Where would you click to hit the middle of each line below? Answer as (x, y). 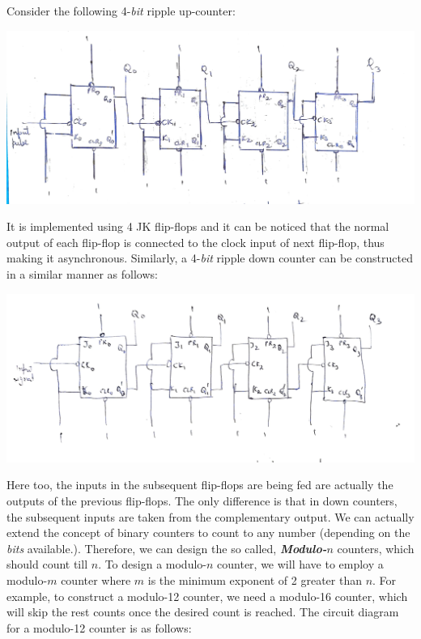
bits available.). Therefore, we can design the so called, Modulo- (167, 548)
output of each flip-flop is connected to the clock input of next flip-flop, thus (196, 242)
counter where (96, 580)
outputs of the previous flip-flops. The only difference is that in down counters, (202, 501)
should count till (47, 564)
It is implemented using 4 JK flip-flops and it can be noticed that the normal (198, 226)
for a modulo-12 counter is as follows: (99, 627)
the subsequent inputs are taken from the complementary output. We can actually (210, 516)
